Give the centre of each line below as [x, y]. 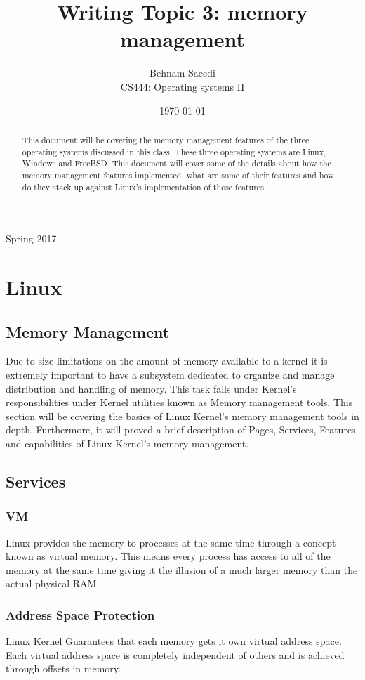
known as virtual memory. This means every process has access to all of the [168, 556]
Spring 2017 [31, 238]
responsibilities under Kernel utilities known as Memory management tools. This [179, 402]
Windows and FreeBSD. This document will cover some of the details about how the [177, 163]
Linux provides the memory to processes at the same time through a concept [171, 542]
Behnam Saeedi [182, 73]
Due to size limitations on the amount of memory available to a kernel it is [167, 361]
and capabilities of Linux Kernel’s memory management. [127, 443]
